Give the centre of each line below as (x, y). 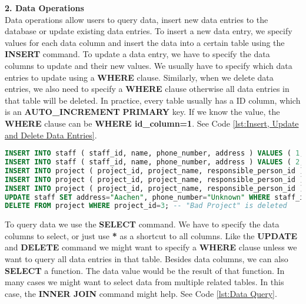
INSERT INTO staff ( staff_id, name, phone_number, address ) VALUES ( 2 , (154, 162)
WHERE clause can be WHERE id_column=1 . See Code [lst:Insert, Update (152, 123)
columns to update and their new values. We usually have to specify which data (149, 65)
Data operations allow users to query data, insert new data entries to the (137, 19)
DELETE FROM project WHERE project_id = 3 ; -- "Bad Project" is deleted (146, 206)
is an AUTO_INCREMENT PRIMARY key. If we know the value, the (142, 112)
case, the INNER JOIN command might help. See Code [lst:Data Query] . (141, 293)
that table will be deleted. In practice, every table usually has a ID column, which (153, 100)
